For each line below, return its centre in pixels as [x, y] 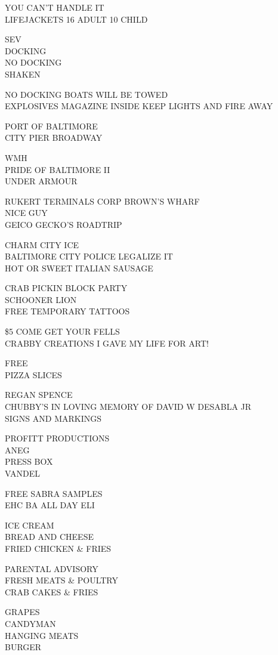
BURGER [23, 647]
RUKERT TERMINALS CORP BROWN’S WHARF [102, 201]
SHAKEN [23, 74]
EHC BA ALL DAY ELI [50, 505]
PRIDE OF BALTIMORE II [58, 169]
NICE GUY [26, 213]
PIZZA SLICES [33, 374]
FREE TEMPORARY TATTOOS [67, 311]
